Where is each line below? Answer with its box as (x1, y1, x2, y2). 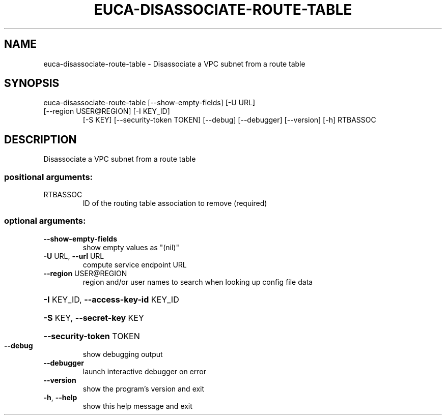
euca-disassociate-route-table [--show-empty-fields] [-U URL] (43, 98, 256, 107)
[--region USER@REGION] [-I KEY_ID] (43, 107, 170, 116)
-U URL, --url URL (43, 251, 104, 260)
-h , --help (43, 393, 77, 402)
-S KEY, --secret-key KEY (43, 312, 144, 323)
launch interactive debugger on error (82, 367, 206, 376)
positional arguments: (4, 171, 93, 182)
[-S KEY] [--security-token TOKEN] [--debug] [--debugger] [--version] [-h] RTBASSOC (82, 115, 376, 125)
